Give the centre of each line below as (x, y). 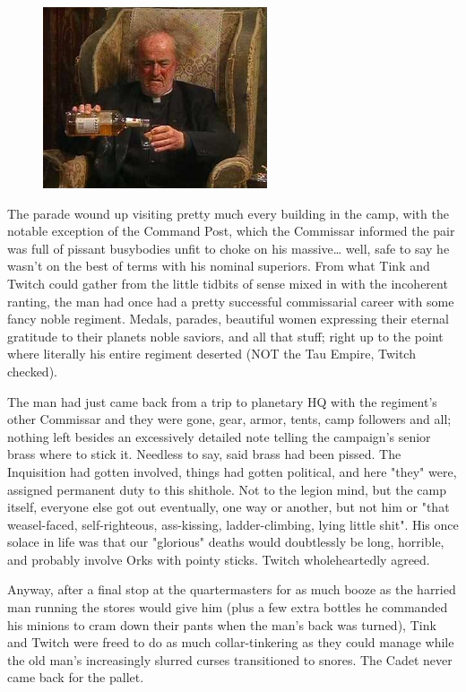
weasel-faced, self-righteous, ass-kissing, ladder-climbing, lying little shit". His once (233, 524)
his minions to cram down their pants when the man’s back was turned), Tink (222, 624)
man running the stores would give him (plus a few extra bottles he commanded (228, 607)
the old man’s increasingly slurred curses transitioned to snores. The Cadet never (230, 659)
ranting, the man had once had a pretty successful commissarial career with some (231, 301)
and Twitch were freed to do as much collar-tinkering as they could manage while (231, 642)
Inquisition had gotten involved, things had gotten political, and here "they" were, (232, 471)
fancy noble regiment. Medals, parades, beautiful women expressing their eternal (228, 319)
